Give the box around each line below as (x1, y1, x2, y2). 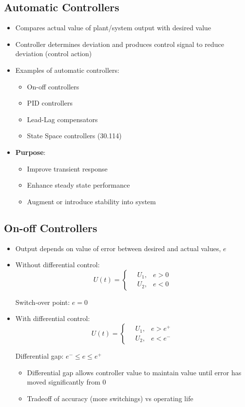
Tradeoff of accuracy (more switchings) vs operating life (27, 393, 193, 403)
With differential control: (15, 313, 90, 323)
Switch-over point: (15, 297, 70, 307)
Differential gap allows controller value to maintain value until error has (27, 367, 242, 377)
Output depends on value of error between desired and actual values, (15, 243, 221, 253)
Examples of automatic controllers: (15, 64, 119, 75)
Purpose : (15, 147, 46, 157)
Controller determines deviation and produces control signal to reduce (15, 39, 225, 49)
